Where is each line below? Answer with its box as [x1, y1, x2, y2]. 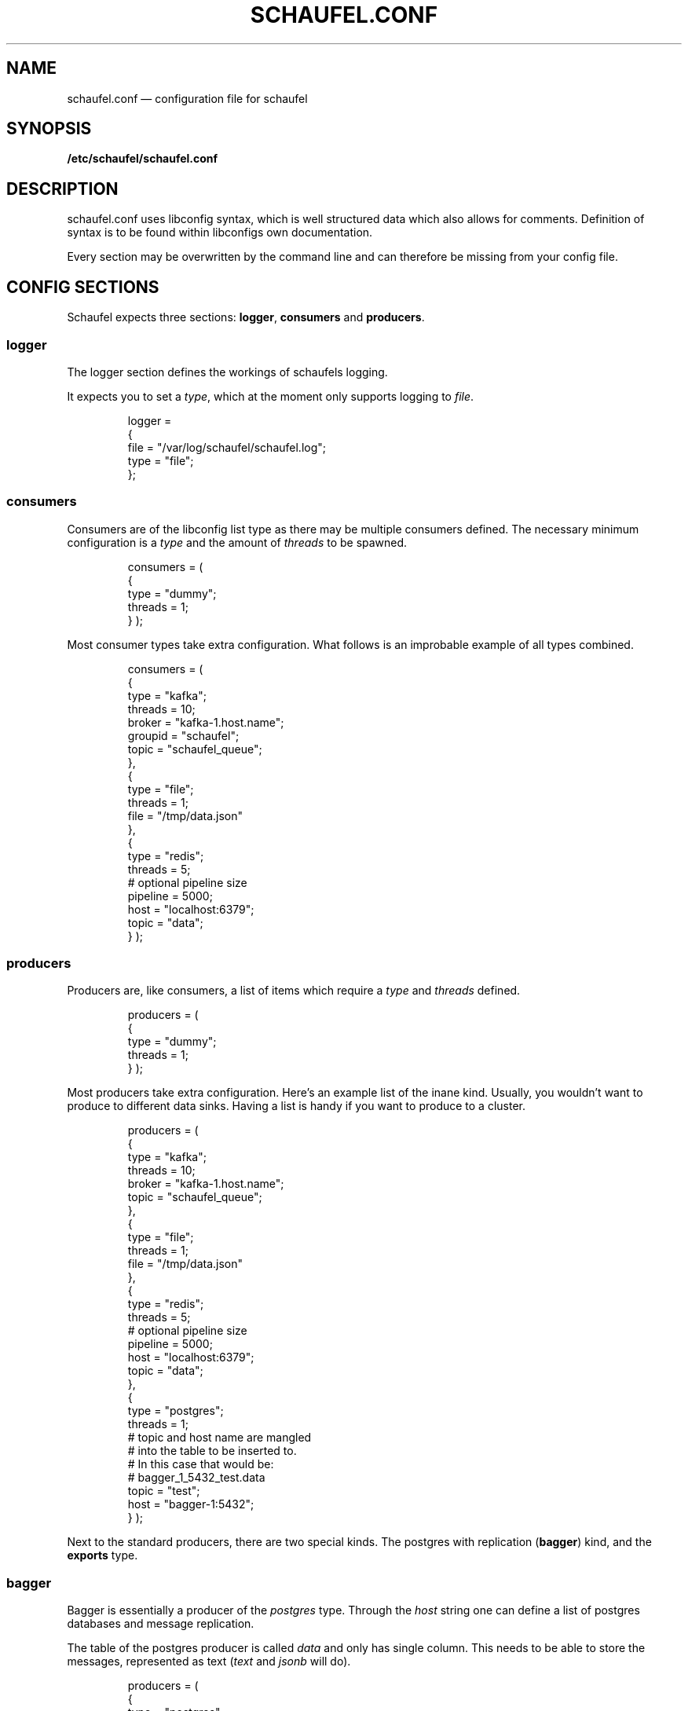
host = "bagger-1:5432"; [127, 1497, 254, 1511]
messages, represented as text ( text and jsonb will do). [67, 1654, 351, 1669]
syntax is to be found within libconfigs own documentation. [67, 225, 373, 240]
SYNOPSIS [6, 119, 92, 139]
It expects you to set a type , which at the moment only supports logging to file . [67, 389, 474, 403]
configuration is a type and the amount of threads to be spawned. [67, 535, 408, 549]
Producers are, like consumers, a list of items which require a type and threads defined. [67, 984, 521, 998]
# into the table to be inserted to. [127, 1444, 297, 1458]
